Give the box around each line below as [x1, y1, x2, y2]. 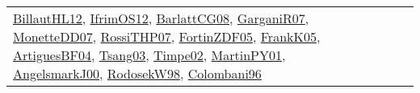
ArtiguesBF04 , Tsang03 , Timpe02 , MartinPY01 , [13, 46, 286, 64]
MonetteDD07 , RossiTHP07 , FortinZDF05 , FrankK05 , [13, 27, 321, 46]
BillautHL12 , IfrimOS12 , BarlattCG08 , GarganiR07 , [13, 9, 309, 27]
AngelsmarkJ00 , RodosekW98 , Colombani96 [13, 64, 262, 83]
